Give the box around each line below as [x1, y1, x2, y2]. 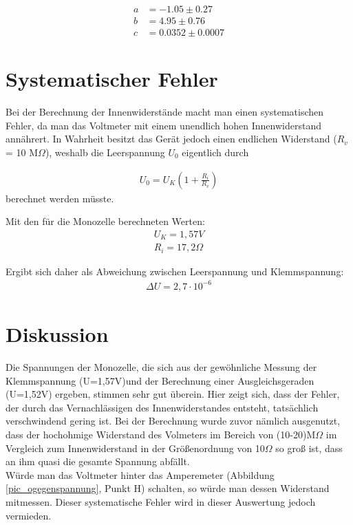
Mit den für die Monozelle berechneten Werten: [6, 214, 205, 228]
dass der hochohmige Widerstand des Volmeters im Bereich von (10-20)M [6, 427, 316, 441]
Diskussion [6, 320, 109, 348]
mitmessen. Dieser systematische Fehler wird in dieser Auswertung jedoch [6, 494, 316, 508]
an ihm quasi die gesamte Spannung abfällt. [6, 454, 190, 469]
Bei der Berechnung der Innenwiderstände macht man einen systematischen [6, 105, 324, 119]
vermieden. [6, 508, 52, 522]
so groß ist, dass [275, 440, 343, 455]
